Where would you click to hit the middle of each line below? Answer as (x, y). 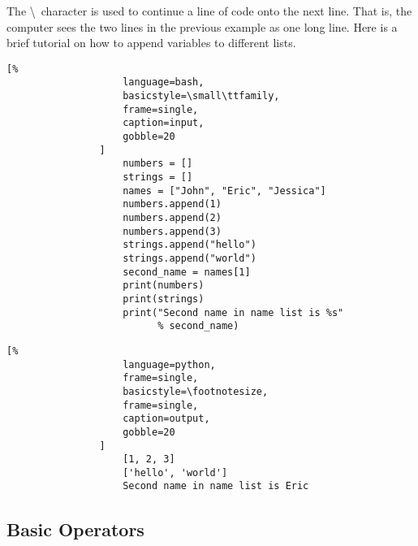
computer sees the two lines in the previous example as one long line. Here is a (202, 26)
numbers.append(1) (172, 204)
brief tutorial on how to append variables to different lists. (151, 43)
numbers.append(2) (172, 218)
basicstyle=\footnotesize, (196, 391)
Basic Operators (75, 529)
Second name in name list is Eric (216, 486)
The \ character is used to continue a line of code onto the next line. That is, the (209, 11)
